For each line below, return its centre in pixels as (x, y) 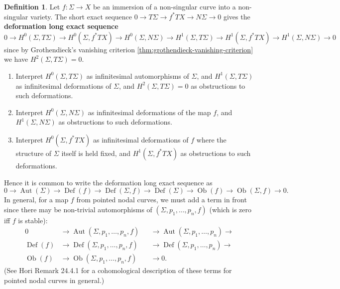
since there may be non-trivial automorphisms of (78, 209)
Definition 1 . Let (32, 6)
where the (211, 139)
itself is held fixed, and (96, 153)
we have (16, 59)
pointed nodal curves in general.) (54, 280)
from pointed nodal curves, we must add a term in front (162, 200)
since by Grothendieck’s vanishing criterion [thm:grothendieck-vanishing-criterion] (129, 49)
